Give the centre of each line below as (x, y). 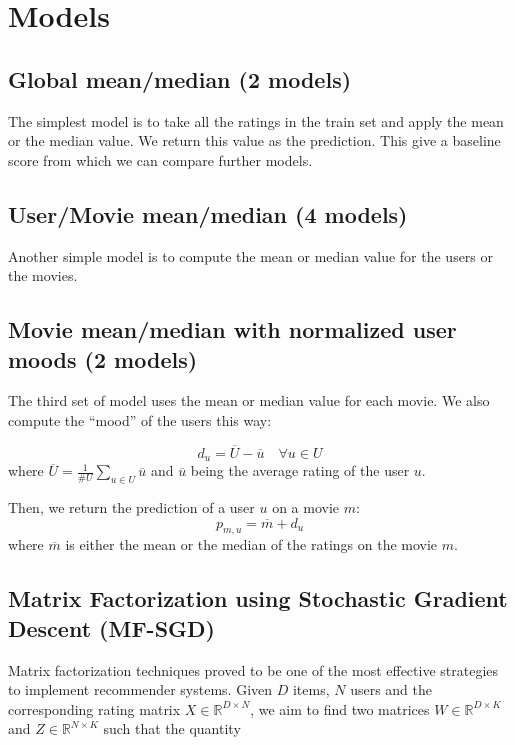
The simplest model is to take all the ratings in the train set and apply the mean (256, 120)
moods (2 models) (103, 358)
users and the (391, 689)
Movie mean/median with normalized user (232, 329)
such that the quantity (172, 728)
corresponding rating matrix (94, 708)
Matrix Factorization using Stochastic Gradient (258, 598)
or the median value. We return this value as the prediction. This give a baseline (254, 140)
